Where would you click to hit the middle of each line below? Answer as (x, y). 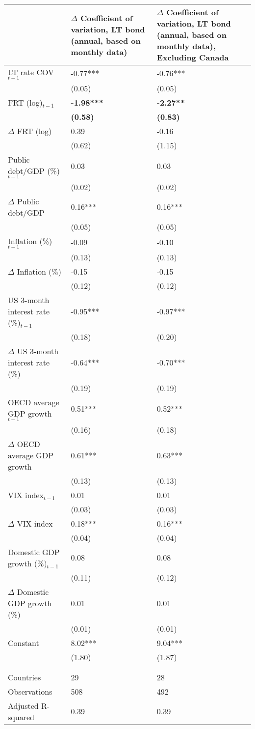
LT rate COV (31, 72)
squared (21, 717)
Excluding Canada (193, 57)
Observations (30, 691)
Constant (24, 643)
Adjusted (23, 705)
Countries (25, 677)
